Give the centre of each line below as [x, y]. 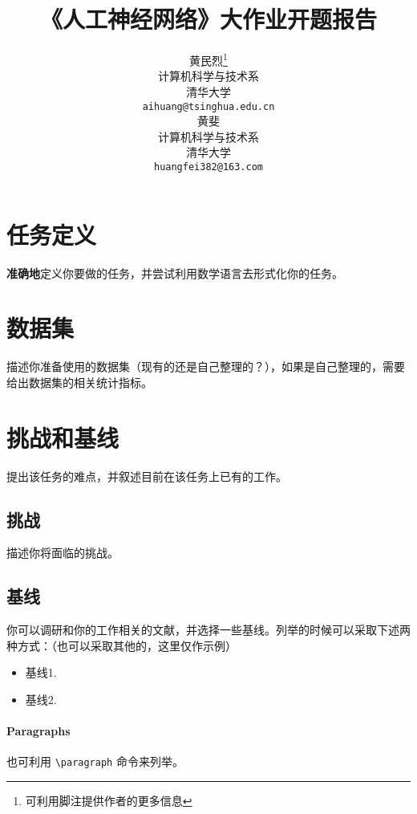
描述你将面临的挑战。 [63, 553]
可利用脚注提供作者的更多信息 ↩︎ [109, 801]
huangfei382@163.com [208, 167]
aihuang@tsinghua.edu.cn [208, 106]
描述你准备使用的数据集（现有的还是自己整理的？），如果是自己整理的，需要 [206, 366]
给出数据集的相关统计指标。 [79, 382]
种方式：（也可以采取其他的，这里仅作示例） [121, 645]
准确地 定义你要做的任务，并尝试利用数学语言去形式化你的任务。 [175, 273]
